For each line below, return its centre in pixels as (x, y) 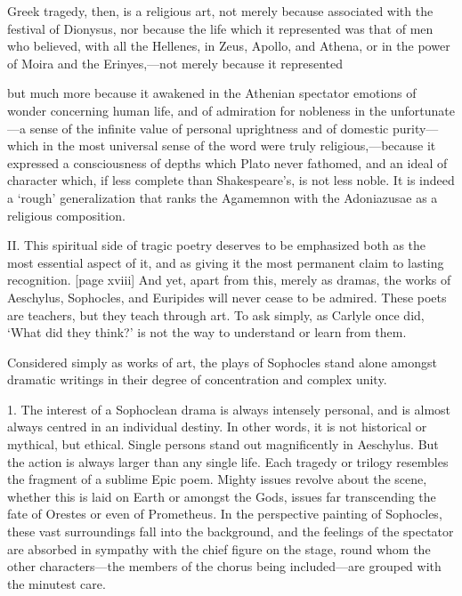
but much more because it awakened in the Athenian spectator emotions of (212, 93)
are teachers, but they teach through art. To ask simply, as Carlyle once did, (216, 314)
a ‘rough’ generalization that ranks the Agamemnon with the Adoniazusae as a (223, 197)
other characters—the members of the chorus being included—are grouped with (224, 566)
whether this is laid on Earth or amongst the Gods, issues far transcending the (222, 496)
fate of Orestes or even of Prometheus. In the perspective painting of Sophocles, (225, 514)
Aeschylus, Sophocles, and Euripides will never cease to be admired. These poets (227, 297)
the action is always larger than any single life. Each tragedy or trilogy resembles (228, 461)
